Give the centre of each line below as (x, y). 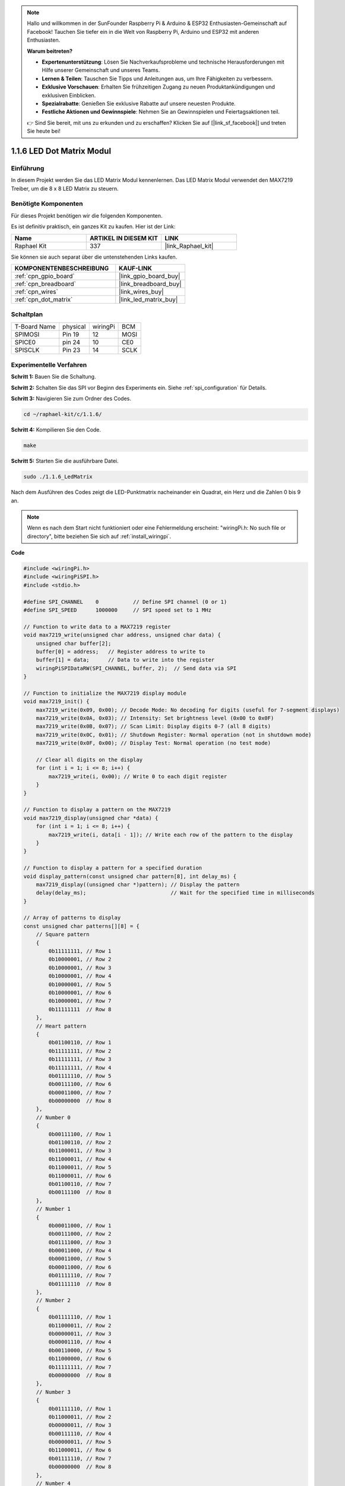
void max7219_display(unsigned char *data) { (91, 818)
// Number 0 (53, 1117)
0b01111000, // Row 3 (80, 1242)
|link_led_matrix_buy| (148, 299)
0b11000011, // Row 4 (80, 1159)
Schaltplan (27, 314)
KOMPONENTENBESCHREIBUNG (62, 268)
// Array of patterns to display (72, 918)
